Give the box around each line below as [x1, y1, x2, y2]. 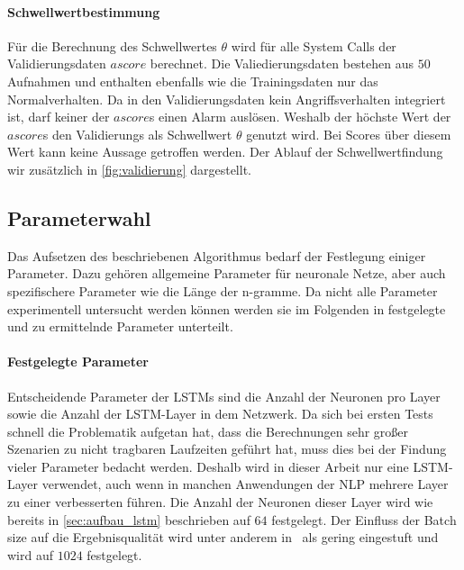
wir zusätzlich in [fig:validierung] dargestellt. [7, 159, 251, 178]
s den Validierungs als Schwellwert [42, 124, 232, 143]
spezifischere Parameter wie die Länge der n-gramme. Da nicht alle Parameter [7, 281, 438, 300]
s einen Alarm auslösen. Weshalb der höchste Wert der [149, 107, 451, 126]
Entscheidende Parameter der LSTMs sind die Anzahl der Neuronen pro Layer [7, 386, 441, 405]
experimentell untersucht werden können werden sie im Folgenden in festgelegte [7, 299, 446, 318]
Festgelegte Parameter [7, 352, 150, 371]
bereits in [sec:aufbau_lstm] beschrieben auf [7, 510, 250, 529]
